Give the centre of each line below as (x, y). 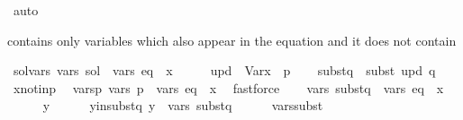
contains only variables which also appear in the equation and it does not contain (232, 40)
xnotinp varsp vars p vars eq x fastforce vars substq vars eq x (228, 87)
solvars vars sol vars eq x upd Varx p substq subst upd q (224, 70)
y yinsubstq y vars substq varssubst (183, 105)
